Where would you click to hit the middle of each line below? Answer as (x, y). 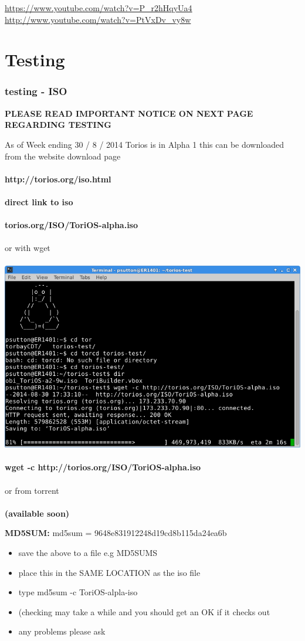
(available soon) (37, 513)
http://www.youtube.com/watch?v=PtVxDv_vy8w (98, 19)
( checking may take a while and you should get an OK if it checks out (144, 611)
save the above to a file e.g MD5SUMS (88, 553)
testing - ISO (36, 91)
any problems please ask (62, 631)
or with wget (28, 248)
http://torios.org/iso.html (58, 179)
